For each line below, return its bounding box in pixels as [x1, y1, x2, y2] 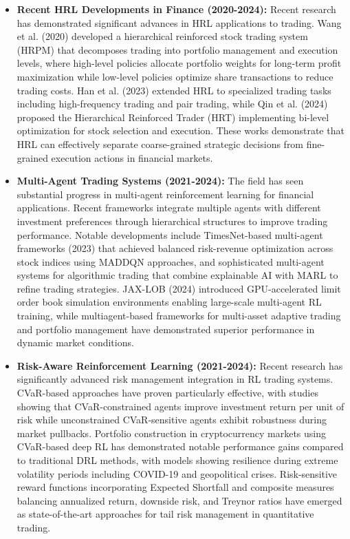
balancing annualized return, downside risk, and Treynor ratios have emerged [17, 493, 342, 507]
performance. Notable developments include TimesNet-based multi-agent [17, 227, 323, 242]
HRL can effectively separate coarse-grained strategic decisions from [17, 136, 304, 151]
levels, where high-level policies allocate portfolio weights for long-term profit [17, 56, 342, 70]
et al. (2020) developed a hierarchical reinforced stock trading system [17, 29, 308, 43]
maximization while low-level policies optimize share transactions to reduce [17, 69, 333, 83]
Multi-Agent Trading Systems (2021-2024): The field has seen [17, 173, 304, 188]
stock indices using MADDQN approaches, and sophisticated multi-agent [17, 254, 325, 268]
